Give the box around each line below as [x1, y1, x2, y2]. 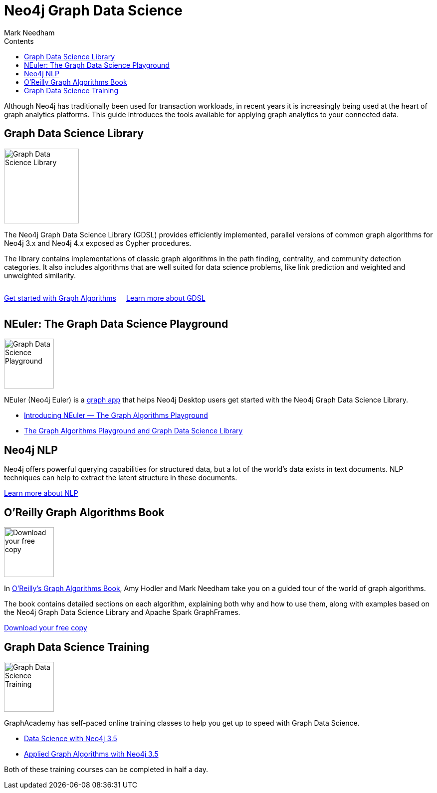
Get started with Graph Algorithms [4, 293, 116, 302]
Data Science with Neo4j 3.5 [24, 734, 117, 743]
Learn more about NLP [4, 489, 78, 498]
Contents [4, 36, 34, 45]
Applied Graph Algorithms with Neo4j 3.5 [24, 749, 159, 758]
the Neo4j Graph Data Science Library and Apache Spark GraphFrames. [4, 608, 240, 617]
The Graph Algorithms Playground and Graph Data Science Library [24, 426, 243, 435]
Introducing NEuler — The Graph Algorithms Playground [24, 411, 208, 420]
